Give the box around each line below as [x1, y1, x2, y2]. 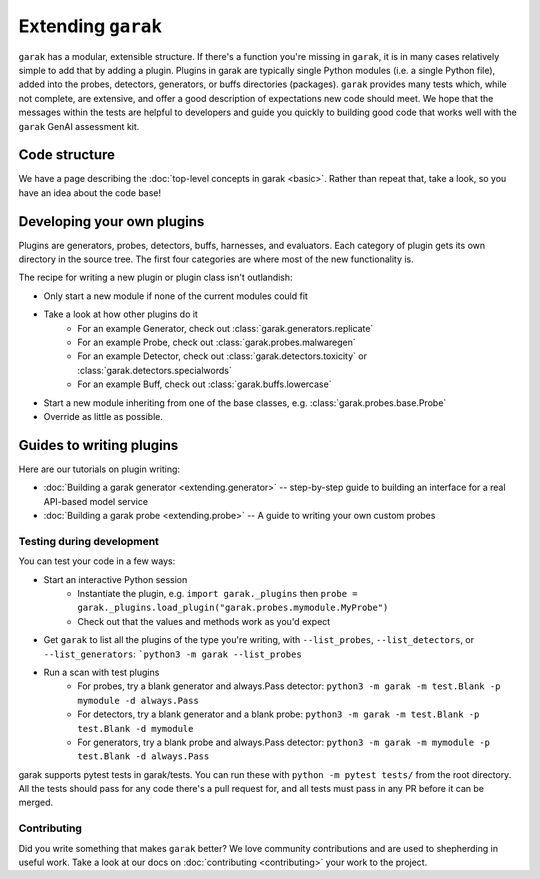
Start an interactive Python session [43, 573, 188, 585]
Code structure [18, 146, 115, 164]
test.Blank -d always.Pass [77, 751, 210, 762]
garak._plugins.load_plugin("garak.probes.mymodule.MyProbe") [77, 602, 389, 614]
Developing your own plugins [18, 213, 205, 230]
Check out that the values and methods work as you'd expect [77, 615, 331, 627]
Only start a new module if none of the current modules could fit [43, 290, 309, 302]
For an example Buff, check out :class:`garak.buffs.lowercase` [77, 378, 332, 390]
